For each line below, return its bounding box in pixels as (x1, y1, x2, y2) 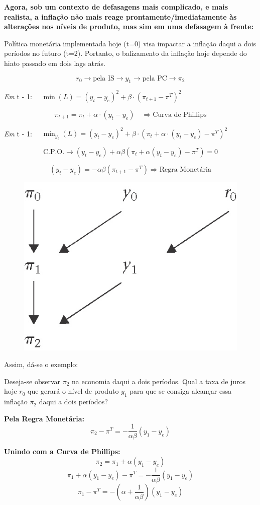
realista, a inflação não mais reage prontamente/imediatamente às (4, 11, 237, 22)
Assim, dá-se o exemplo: (4, 359, 78, 370)
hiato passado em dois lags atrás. (4, 57, 105, 68)
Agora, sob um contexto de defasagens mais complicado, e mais (4, 2, 228, 12)
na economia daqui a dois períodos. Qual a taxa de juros (72, 376, 246, 386)
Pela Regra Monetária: (4, 413, 85, 423)
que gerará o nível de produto (28, 386, 119, 396)
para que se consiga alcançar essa (129, 386, 232, 396)
